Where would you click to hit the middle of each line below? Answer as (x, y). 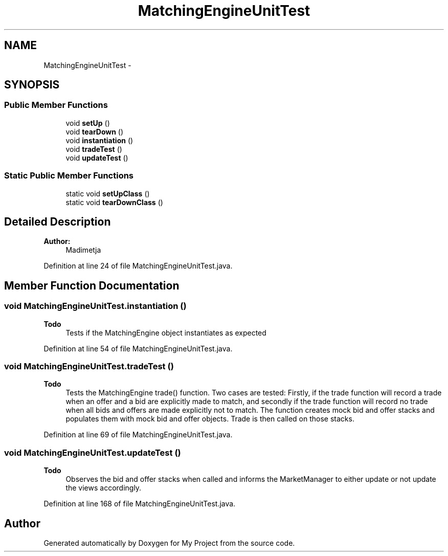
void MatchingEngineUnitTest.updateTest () (93, 452)
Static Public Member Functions (69, 176)
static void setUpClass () (108, 193)
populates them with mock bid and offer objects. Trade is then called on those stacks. (210, 419)
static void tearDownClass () (114, 202)
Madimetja (83, 250)
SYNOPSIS (32, 85)
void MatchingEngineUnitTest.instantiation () (95, 306)
